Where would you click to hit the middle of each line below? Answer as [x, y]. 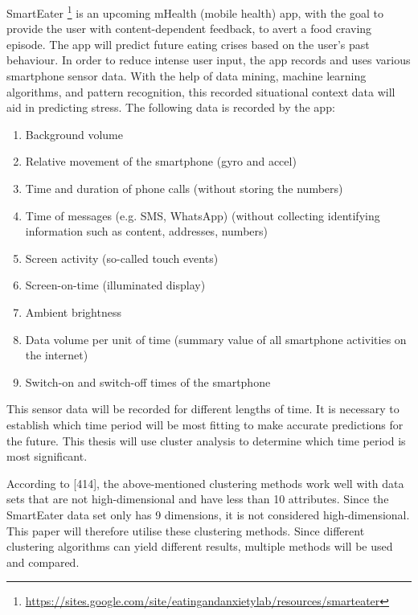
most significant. [47, 456]
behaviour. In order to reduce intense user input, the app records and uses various [209, 60]
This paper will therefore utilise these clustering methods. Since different [186, 530]
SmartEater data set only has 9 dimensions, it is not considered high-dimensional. [208, 514]
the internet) [57, 355]
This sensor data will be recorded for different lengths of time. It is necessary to [203, 409]
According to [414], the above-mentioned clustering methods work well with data [205, 483]
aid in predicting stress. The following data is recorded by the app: [171, 107]
